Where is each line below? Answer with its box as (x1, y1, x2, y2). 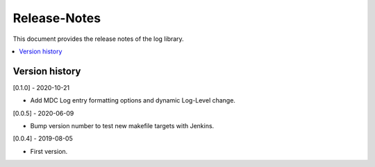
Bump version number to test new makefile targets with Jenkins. (30, 122, 215, 130)
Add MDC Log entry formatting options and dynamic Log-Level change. (30, 96, 236, 105)
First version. (30, 147, 68, 155)
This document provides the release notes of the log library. (12, 35, 184, 43)
